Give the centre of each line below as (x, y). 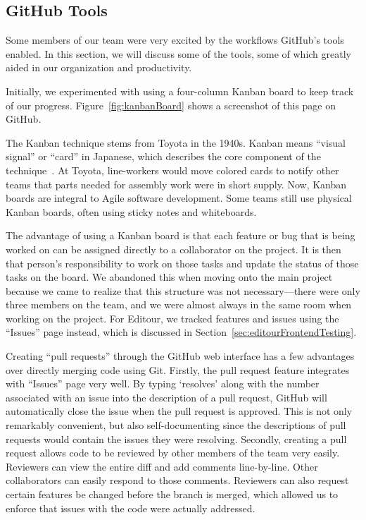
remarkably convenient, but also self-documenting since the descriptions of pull (176, 425)
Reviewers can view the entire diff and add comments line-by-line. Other (162, 466)
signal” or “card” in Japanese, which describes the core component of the (163, 156)
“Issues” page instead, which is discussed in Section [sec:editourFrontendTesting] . (181, 332)
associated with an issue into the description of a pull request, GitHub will (166, 397)
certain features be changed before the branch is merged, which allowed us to (172, 494)
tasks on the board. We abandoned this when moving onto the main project (169, 277)
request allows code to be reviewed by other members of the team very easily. (173, 453)
